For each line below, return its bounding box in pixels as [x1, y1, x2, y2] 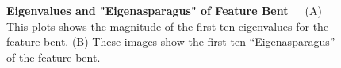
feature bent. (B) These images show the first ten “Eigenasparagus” [6, 33, 335, 50]
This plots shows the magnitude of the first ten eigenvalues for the [6, 17, 329, 34]
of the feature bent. [6, 48, 101, 65]
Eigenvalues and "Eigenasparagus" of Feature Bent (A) [6, 2, 322, 18]
